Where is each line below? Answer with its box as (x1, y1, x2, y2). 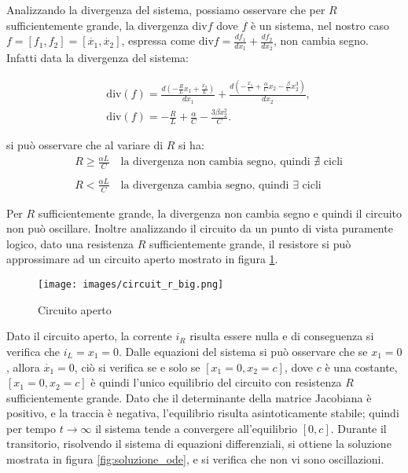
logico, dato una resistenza (6, 235, 134, 251)
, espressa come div (121, 32, 214, 49)
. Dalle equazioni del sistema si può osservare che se (119, 343, 368, 359)
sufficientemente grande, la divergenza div (6, 16, 208, 33)
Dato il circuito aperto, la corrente (6, 328, 172, 344)
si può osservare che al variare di (6, 137, 164, 153)
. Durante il (330, 420, 387, 436)
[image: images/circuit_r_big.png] (38, 279, 224, 291)
